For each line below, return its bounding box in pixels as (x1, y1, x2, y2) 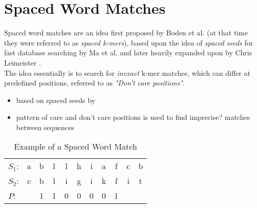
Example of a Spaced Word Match (14, 140, 137, 153)
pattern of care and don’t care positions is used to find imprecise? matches (16, 112, 250, 122)
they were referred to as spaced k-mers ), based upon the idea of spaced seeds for (4, 37, 253, 48)
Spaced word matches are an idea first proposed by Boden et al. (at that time (4, 27, 248, 38)
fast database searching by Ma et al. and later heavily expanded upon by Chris (4, 47, 252, 58)
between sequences (16, 121, 74, 132)
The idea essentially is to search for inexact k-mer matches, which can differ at (4, 67, 250, 78)
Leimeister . (4, 57, 41, 68)
